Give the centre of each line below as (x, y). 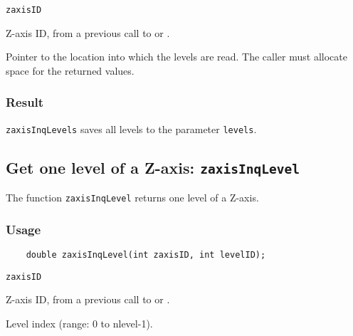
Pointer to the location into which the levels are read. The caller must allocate (176, 57)
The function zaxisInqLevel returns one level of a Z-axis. (132, 198)
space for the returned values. (70, 70)
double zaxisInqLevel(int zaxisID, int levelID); (146, 254)
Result (25, 102)
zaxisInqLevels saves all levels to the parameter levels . (131, 128)
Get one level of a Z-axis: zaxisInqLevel (153, 167)
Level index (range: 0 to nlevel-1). (79, 323)
